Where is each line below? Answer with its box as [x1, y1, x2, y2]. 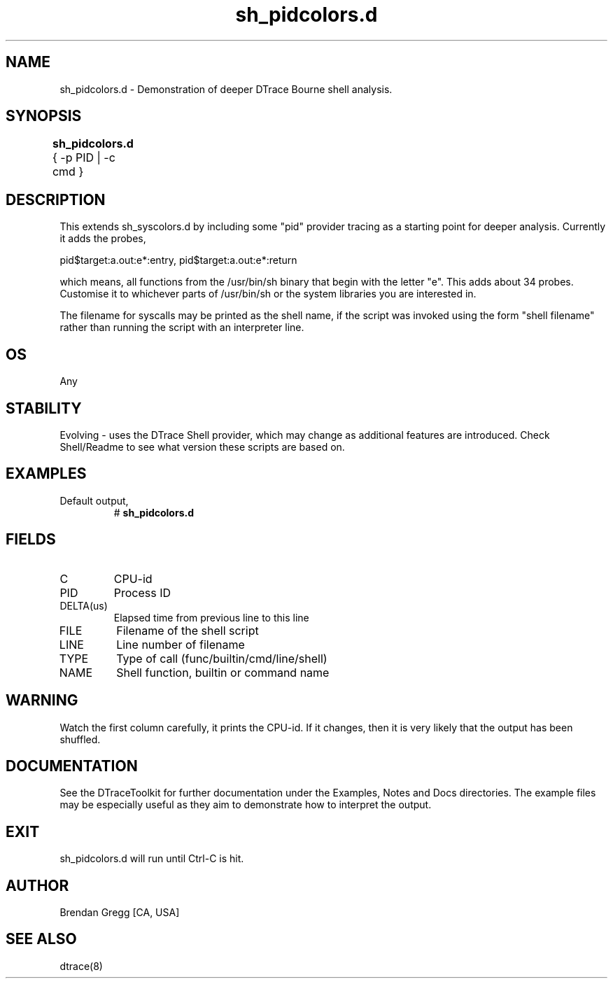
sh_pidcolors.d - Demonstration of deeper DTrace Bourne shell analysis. [59, 83, 393, 95]
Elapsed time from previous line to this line [113, 611, 309, 624]
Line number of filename [116, 637, 245, 652]
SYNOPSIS [6, 107, 82, 125]
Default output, [59, 494, 129, 507]
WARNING [6, 691, 78, 710]
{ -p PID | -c [52, 150, 115, 165]
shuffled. [59, 733, 101, 745]
